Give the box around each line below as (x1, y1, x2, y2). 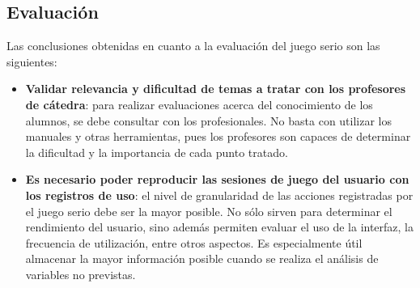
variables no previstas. (25, 265, 136, 282)
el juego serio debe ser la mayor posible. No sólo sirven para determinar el (25, 202, 392, 219)
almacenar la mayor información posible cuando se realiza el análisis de (25, 250, 379, 267)
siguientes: (6, 53, 57, 70)
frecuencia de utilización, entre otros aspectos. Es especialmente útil (25, 234, 363, 251)
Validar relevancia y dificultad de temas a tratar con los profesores (25, 80, 406, 97)
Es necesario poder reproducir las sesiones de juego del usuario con (25, 171, 409, 188)
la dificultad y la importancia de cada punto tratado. (25, 143, 288, 160)
